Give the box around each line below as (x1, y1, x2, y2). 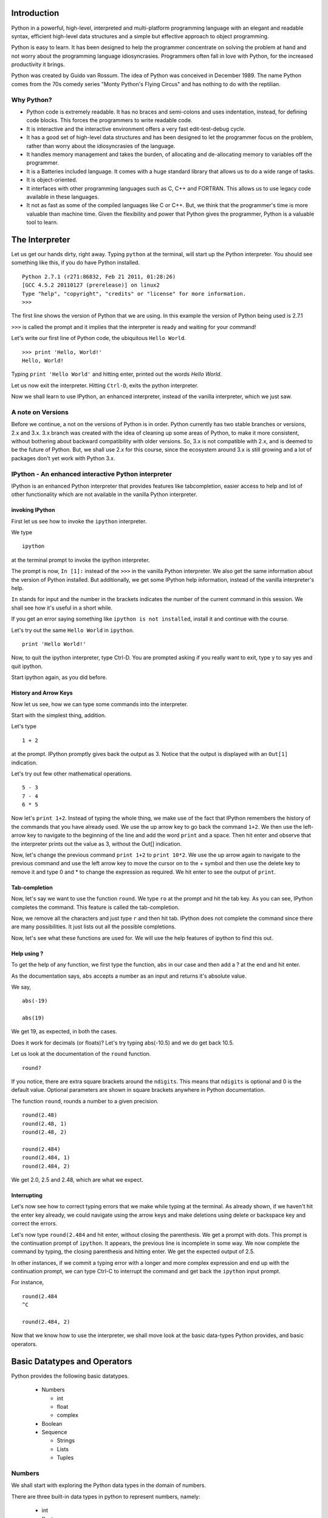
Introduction (11, 8, 60, 18)
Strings (56, 1437, 75, 1445)
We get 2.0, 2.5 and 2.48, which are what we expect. (11, 1176, 143, 1183)
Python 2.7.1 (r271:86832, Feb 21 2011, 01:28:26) (22, 273, 176, 280)
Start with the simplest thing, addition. (11, 711, 106, 719)
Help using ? (11, 950, 44, 957)
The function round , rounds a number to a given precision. (11, 1097, 159, 1104)
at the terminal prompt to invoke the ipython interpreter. (11, 556, 150, 563)
